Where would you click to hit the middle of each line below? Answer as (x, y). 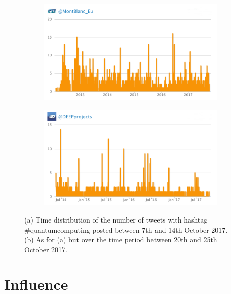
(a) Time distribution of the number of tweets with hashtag (116, 219)
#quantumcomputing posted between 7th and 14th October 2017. (126, 229)
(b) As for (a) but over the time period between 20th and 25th (121, 239)
